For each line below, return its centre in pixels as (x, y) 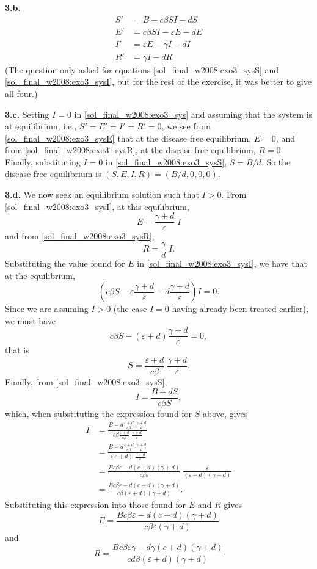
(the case (130, 309)
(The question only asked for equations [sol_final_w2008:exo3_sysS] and (142, 69)
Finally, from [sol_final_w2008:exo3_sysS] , (86, 382)
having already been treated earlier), (240, 309)
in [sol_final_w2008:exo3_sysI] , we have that (222, 263)
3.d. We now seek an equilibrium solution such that (102, 194)
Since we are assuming (47, 309)
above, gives (225, 413)
